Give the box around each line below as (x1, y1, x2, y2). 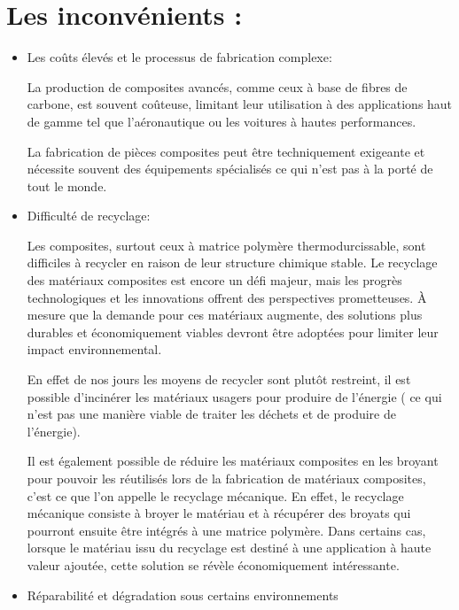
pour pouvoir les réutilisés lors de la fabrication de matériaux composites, (27, 469, 426, 487)
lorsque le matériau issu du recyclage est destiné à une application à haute (27, 538, 432, 557)
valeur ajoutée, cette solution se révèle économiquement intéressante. (27, 555, 400, 574)
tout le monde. (27, 176, 107, 195)
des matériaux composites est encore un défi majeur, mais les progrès (27, 271, 402, 290)
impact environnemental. (27, 340, 162, 359)
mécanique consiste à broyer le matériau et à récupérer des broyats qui (27, 504, 411, 522)
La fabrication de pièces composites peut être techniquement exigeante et (27, 142, 425, 160)
